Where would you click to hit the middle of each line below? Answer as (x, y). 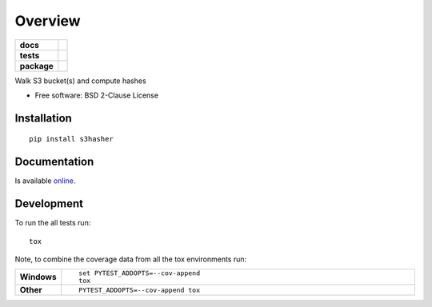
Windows (38, 277)
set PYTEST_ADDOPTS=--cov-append (139, 273)
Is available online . (45, 181)
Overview (48, 21)
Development (49, 204)
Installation (43, 118)
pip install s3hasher (71, 139)
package (36, 66)
